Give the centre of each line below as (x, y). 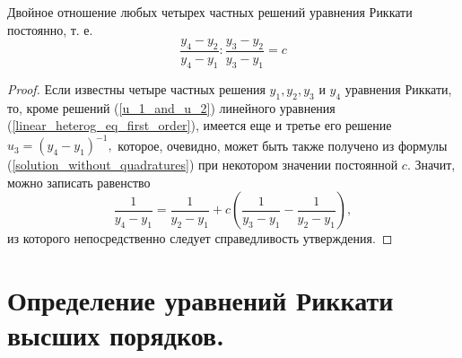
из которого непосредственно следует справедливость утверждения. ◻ (200, 238)
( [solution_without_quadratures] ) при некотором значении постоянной (203, 165)
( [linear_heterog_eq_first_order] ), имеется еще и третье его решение (200, 125)
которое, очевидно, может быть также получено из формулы (283, 145)
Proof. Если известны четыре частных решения (136, 88)
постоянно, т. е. (50, 29)
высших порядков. (116, 335)
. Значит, (431, 165)
